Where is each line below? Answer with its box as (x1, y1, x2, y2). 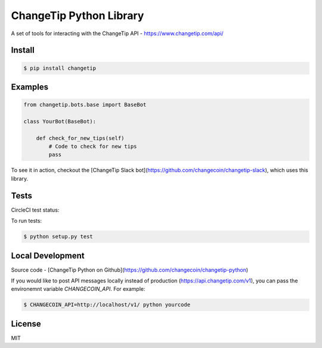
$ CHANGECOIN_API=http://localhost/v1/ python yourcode (23, 302, 191, 308)
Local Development (11, 250, 85, 260)
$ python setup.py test (23, 233, 94, 240)
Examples (11, 82, 49, 92)
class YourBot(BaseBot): (23, 118, 97, 125)
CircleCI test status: (11, 206, 60, 213)
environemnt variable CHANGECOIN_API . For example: (11, 285, 145, 293)
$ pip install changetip (23, 64, 97, 72)
